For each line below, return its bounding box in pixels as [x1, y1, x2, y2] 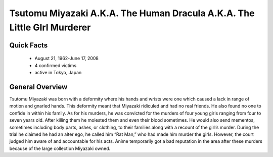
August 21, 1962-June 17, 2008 [34, 56, 99, 62]
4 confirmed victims [34, 62, 77, 68]
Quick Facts [9, 41, 48, 49]
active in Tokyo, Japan [34, 70, 82, 76]
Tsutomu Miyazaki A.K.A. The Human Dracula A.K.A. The [9, 8, 255, 19]
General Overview [9, 82, 68, 91]
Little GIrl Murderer [9, 22, 91, 33]
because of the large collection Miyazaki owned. [9, 145, 111, 151]
